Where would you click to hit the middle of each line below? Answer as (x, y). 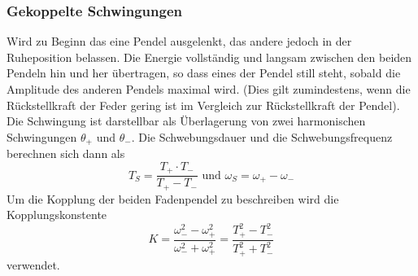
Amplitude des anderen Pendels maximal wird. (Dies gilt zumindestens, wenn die (209, 89)
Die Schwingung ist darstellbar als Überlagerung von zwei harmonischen (186, 121)
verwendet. (33, 264)
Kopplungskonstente (57, 215)
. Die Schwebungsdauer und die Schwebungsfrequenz (262, 136)
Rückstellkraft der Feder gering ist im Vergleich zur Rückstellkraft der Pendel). (203, 105)
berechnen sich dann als (66, 153)
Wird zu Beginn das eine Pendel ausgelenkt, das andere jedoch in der (179, 41)
